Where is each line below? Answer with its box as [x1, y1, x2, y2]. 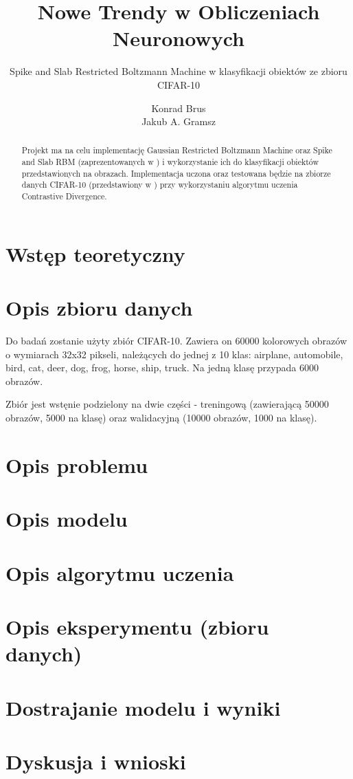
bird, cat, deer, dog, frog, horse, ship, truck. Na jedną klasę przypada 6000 [5, 360, 319, 375]
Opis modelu [5, 505, 128, 533]
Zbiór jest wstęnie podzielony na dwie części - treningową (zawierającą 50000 [5, 397, 329, 411]
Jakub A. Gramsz [141, 114, 216, 129]
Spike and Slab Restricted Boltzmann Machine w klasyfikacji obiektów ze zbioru [10, 64, 348, 78]
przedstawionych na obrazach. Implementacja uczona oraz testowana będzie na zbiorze [21, 167, 331, 179]
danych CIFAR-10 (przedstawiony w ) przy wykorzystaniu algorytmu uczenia [21, 179, 298, 190]
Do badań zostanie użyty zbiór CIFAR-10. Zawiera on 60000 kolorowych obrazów [5, 333, 348, 348]
